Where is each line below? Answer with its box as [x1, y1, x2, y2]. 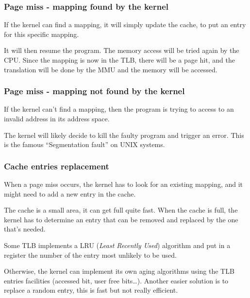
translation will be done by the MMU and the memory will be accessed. [4, 64, 217, 74]
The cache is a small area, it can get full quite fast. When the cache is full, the [4, 205, 238, 215]
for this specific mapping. [4, 29, 79, 39]
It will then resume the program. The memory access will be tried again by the [4, 45, 239, 55]
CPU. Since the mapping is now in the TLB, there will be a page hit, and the [4, 55, 235, 65]
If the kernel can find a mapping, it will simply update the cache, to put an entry [4, 19, 246, 30]
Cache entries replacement [4, 160, 109, 172]
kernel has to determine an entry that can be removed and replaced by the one [4, 214, 238, 224]
